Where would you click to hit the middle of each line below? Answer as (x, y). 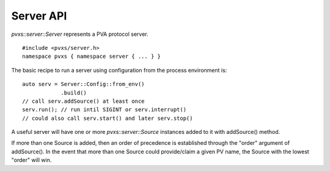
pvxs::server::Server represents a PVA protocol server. (80, 34)
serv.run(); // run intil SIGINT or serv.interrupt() (104, 110)
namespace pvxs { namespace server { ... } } (92, 57)
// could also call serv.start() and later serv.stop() (108, 118)
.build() (74, 92)
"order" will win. (31, 160)
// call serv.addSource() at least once (83, 101)
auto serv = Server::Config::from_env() (83, 84)
